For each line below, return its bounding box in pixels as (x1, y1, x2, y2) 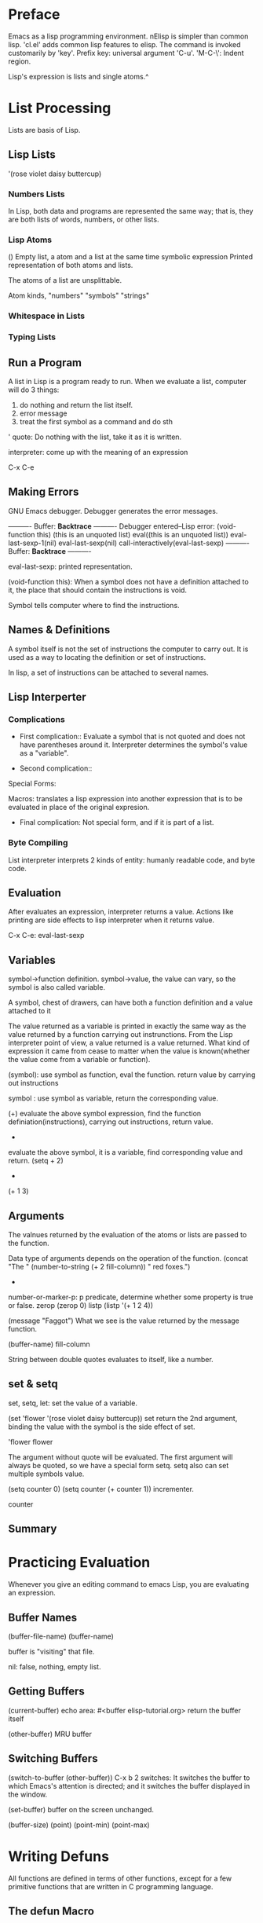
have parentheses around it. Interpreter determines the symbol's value (19, 740, 248, 749)
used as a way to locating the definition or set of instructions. (8, 652, 206, 661)
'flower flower (8, 1437, 53, 1446)
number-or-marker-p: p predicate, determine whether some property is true (8, 1292, 254, 1302)
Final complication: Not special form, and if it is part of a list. (19, 818, 214, 827)
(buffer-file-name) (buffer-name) (8, 1632, 114, 1641)
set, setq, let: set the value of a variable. (8, 1398, 137, 1408)
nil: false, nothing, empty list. (8, 1661, 101, 1671)
